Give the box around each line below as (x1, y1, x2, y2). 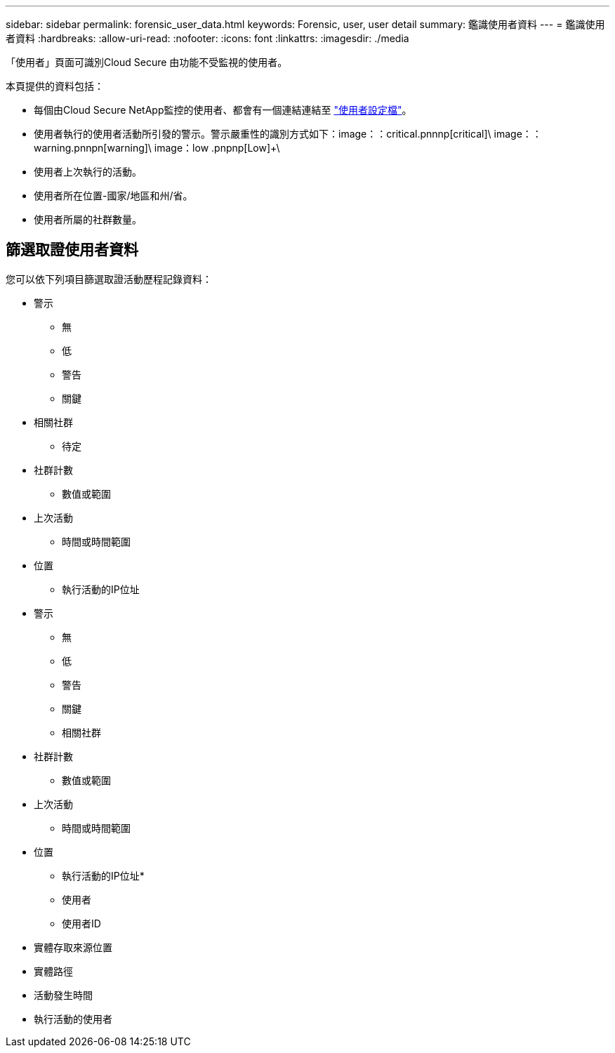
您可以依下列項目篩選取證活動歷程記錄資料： (6, 272, 212, 285)
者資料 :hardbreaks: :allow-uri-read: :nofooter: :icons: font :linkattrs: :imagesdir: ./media (6, 32, 409, 44)
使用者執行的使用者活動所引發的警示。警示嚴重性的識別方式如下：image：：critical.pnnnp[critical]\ (34, 128, 491, 140)
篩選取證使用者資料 (6, 241, 138, 259)
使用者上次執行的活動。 (34, 166, 142, 178)
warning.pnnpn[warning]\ (34, 142, 152, 154)
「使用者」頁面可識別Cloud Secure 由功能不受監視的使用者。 (6, 56, 288, 68)
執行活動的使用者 (34, 1012, 112, 1025)
